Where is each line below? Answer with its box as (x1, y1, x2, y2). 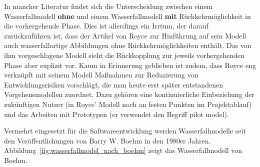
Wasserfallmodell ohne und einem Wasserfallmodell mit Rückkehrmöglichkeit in (4, 10, 251, 21)
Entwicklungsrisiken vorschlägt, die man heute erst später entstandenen (4, 79, 223, 89)
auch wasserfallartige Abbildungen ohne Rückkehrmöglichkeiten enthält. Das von (4, 40, 251, 50)
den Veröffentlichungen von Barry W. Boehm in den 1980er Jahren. (4, 135, 211, 145)
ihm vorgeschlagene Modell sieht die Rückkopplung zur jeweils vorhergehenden (4, 49, 244, 60)
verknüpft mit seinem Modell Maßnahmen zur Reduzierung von (4, 69, 198, 80)
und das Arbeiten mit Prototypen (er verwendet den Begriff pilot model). (4, 108, 229, 119)
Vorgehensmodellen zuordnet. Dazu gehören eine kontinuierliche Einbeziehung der (4, 89, 254, 99)
